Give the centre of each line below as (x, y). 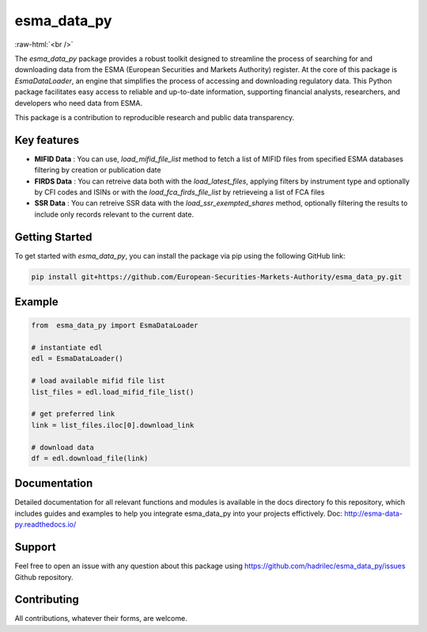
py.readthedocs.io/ (45, 524)
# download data (63, 447)
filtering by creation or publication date (98, 170)
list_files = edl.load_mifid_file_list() (113, 392)
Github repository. (44, 577)
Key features (47, 140)
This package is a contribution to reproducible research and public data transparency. (155, 117)
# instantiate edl (67, 348)
